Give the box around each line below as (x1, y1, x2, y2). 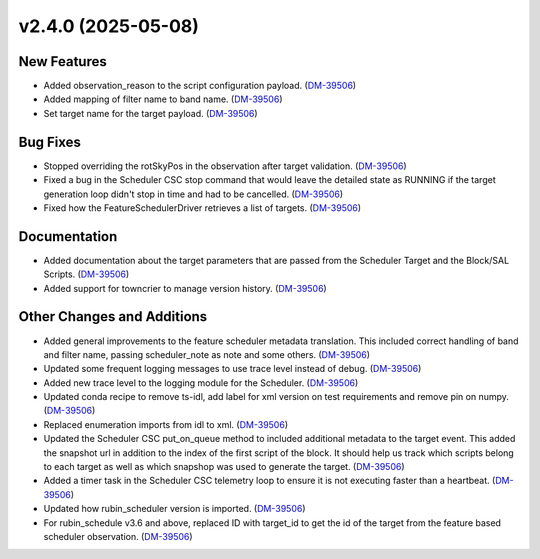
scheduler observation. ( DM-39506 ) (43, 530, 194, 542)
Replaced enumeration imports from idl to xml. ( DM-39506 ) (43, 418, 289, 430)
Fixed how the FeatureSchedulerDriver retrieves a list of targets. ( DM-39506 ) (43, 201, 362, 214)
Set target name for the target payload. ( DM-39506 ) (43, 107, 259, 119)
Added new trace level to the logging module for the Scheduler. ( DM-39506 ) (43, 376, 359, 389)
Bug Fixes (18, 133, 82, 150)
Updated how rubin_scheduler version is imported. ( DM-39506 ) (43, 503, 306, 515)
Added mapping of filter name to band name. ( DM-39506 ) (43, 93, 283, 105)
